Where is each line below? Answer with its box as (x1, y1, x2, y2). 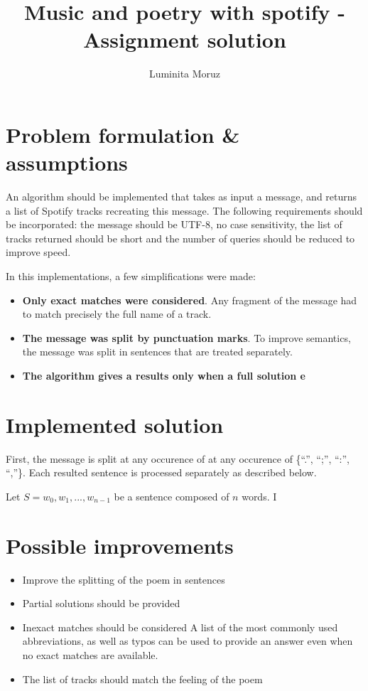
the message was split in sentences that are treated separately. (22, 344, 293, 359)
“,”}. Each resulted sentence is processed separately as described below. (6, 465, 317, 480)
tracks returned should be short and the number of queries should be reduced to (6, 230, 355, 245)
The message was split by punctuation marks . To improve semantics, (22, 330, 351, 345)
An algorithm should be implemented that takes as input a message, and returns (6, 189, 357, 204)
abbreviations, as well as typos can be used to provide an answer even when (22, 633, 353, 648)
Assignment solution (83, 25, 286, 54)
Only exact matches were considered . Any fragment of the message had (22, 292, 357, 307)
